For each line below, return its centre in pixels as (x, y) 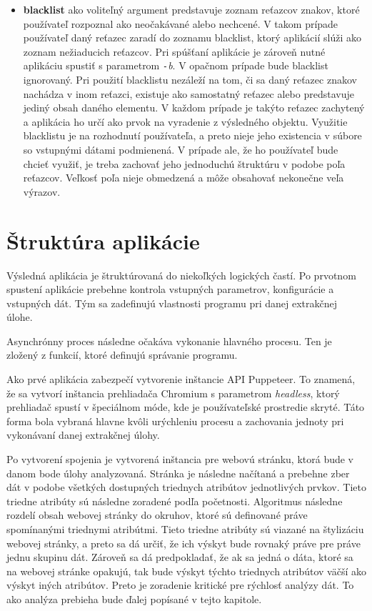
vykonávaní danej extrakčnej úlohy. (83, 435)
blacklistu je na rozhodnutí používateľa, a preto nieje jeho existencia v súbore (192, 135)
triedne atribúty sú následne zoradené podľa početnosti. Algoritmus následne (175, 501)
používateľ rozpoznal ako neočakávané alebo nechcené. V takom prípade (181, 23)
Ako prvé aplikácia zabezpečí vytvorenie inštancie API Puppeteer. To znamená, (181, 379)
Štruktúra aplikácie (103, 240)
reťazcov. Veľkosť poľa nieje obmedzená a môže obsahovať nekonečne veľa (184, 178)
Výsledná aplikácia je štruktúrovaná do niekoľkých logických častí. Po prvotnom (181, 275)
